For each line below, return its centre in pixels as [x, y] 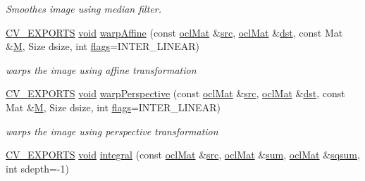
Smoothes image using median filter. [83, 8]
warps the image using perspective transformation [112, 131]
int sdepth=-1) [37, 168]
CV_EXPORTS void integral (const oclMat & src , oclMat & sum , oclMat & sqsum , [183, 155]
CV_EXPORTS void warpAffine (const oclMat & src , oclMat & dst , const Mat [174, 32]
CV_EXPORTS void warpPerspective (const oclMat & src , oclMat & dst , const [175, 93]
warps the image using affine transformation [101, 69]
